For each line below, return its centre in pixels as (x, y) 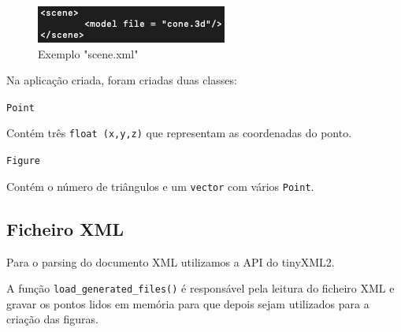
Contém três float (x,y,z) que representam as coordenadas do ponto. (179, 133)
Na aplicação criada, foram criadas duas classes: (122, 80)
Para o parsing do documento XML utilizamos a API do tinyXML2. (171, 261)
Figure (23, 161)
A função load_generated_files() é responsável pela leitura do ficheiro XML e (200, 288)
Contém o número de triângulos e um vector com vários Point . (160, 186)
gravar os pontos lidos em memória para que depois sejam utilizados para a (188, 303)
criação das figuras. (52, 319)
